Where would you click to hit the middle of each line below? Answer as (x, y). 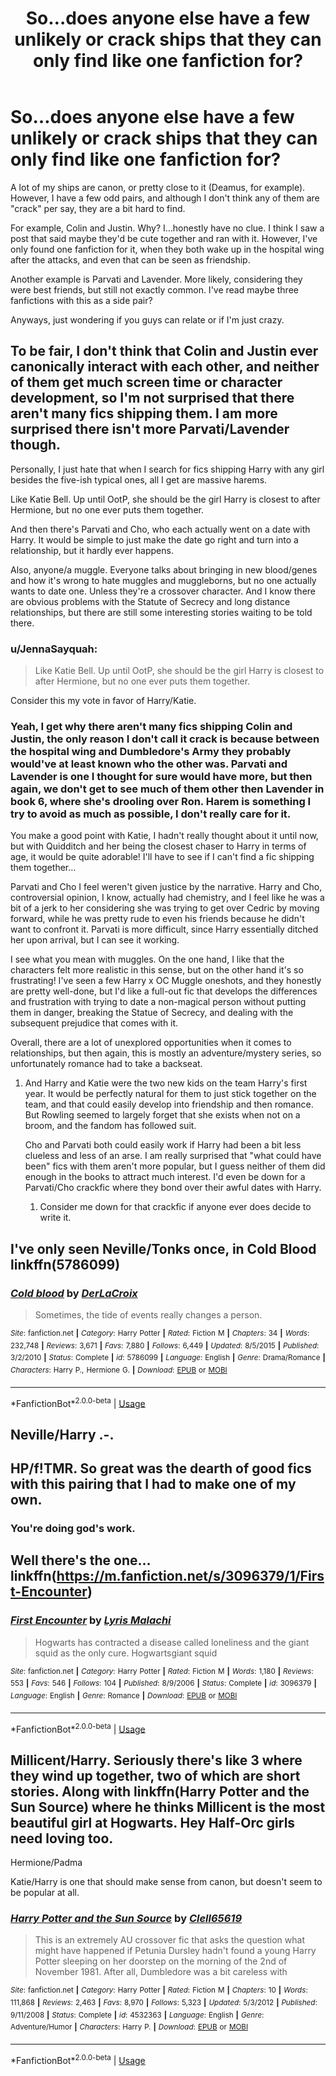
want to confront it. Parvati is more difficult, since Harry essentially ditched (164, 929)
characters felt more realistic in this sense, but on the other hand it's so (157, 970)
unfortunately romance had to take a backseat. (106, 1064)
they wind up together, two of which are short (155, 1775)
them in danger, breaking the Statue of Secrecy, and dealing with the (152, 1013)
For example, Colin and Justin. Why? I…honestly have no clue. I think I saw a (167, 228)
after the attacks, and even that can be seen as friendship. (130, 259)
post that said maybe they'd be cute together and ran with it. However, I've (164, 238)
